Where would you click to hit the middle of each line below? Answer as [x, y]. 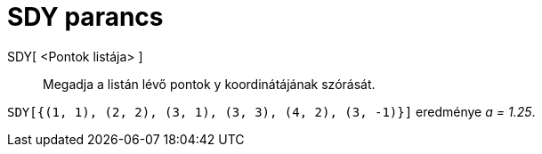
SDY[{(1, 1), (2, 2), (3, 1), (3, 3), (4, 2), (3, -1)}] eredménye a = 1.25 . [271, 111]
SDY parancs [85, 17]
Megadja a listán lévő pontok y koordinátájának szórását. [209, 84]
